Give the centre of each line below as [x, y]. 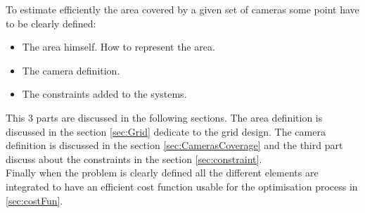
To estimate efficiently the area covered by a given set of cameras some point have [182, 9]
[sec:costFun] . [34, 200]
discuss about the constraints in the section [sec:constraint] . [134, 159]
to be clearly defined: [51, 23]
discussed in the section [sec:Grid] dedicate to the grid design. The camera [166, 131]
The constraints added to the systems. [104, 94]
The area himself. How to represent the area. [119, 47]
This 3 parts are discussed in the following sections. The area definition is [164, 117]
